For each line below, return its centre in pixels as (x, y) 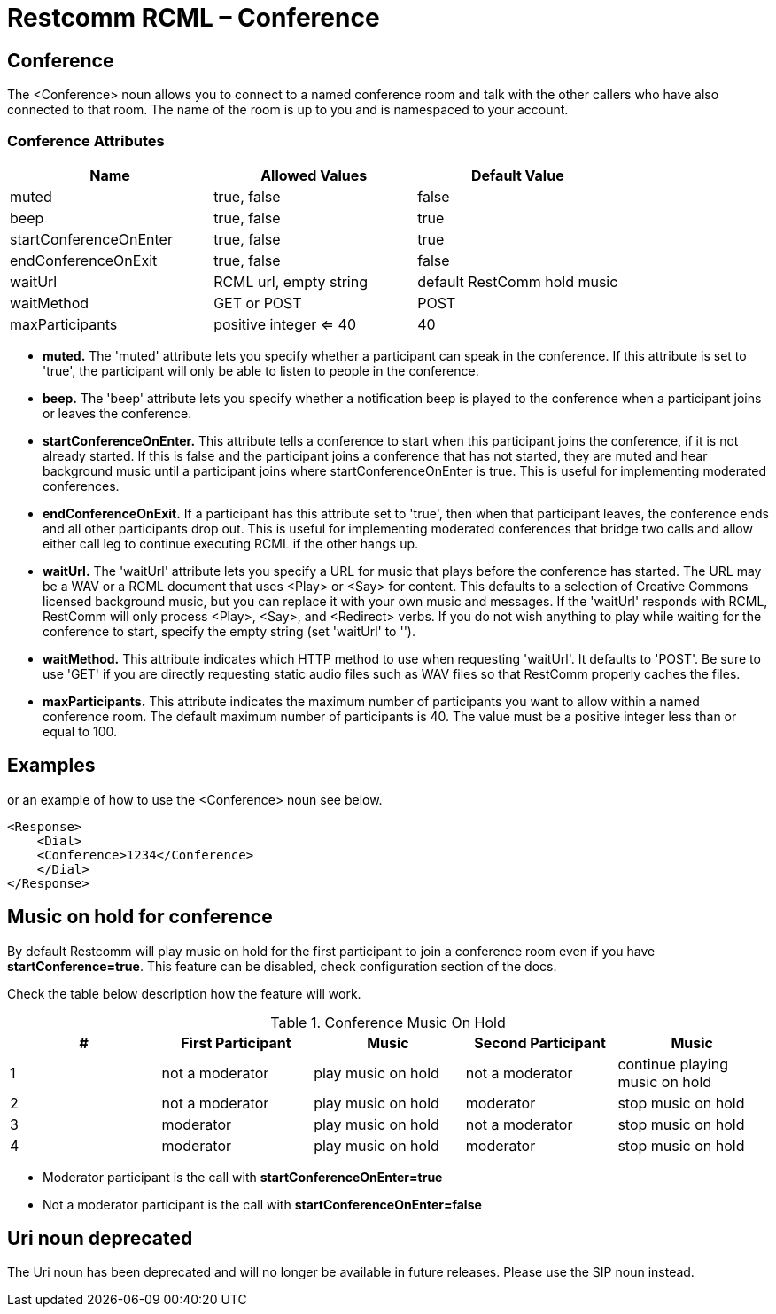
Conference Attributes (86, 140)
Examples (51, 766)
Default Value (517, 175)
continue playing (673, 1064)
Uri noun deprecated (100, 1239)
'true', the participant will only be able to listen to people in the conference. (261, 370)
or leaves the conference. (117, 413)
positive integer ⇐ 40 (285, 324)
